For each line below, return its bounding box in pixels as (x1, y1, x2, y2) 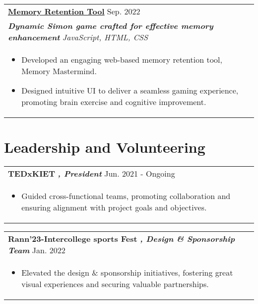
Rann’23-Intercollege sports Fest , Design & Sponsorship (8, 233, 235, 245)
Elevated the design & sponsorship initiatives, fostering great (21, 267, 233, 279)
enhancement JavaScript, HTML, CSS (8, 31, 148, 43)
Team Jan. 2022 (8, 244, 65, 256)
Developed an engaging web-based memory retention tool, (21, 54, 223, 65)
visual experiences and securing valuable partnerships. (21, 278, 209, 290)
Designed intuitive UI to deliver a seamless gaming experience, (21, 85, 239, 96)
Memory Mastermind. (21, 65, 97, 77)
